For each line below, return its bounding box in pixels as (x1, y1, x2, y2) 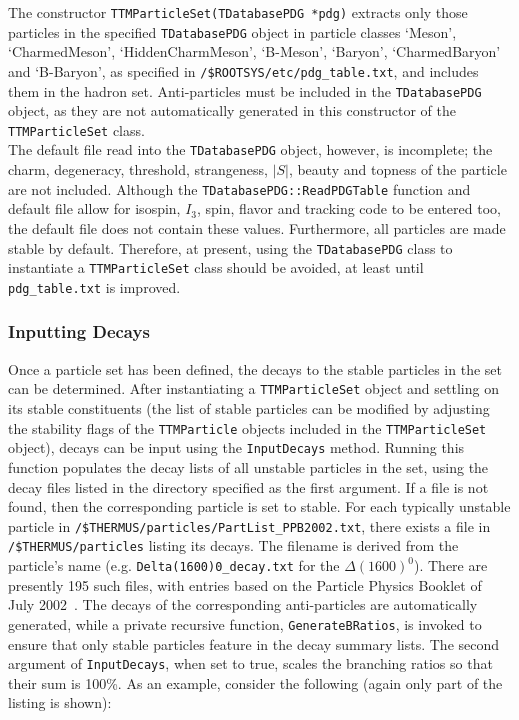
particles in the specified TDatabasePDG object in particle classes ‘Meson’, (8, 21, 457, 42)
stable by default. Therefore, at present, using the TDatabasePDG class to (8, 237, 453, 258)
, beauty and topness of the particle (288, 159, 507, 180)
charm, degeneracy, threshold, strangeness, (8, 159, 268, 180)
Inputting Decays (8, 319, 150, 344)
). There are (413, 555, 488, 575)
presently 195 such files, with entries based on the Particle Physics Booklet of (8, 574, 482, 595)
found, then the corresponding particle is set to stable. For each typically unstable (8, 496, 511, 517)
